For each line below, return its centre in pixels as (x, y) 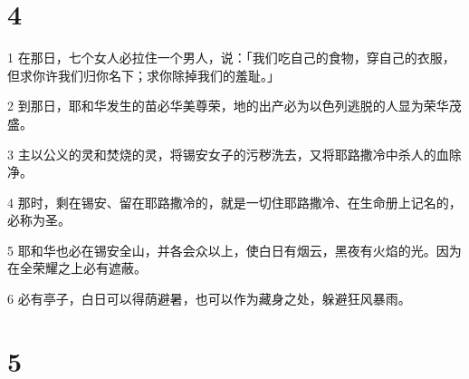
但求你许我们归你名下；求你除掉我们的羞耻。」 (144, 75)
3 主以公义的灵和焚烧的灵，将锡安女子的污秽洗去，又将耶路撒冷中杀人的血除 (234, 154)
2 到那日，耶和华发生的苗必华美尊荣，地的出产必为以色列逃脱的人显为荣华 (228, 106)
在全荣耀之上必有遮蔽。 (77, 268)
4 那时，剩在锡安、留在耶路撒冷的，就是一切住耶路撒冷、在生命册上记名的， (234, 202)
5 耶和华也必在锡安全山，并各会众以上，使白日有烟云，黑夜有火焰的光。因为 (234, 250)
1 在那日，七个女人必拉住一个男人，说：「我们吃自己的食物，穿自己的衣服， (231, 58)
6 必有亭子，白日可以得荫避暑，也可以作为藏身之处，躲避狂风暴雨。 (209, 299)
